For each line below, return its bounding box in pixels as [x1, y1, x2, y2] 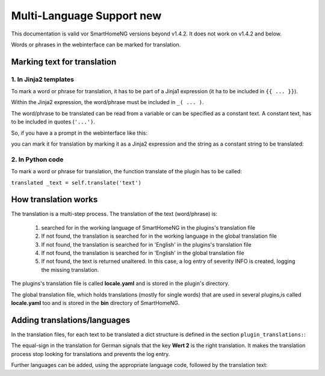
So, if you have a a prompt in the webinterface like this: [11, 129, 147, 137]
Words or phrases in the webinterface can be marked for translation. [11, 41, 181, 48]
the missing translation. [41, 266, 99, 273]
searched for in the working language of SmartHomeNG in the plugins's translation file [41, 224, 256, 231]
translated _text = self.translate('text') [11, 179, 141, 186]
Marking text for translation [11, 57, 117, 67]
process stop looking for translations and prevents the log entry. [11, 350, 170, 357]
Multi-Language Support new [11, 9, 162, 22]
